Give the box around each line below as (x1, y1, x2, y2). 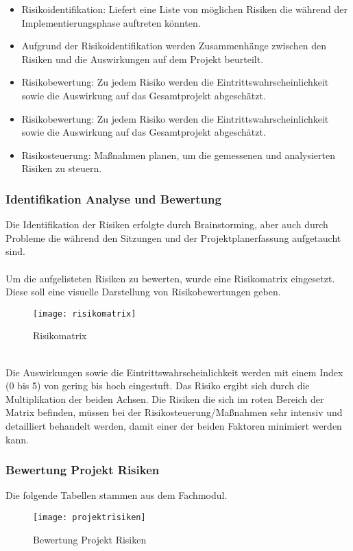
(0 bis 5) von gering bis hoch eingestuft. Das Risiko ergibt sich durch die (5, 378, 310, 393)
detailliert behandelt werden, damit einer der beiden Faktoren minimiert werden (5, 418, 342, 432)
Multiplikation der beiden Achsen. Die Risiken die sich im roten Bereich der (5, 391, 324, 406)
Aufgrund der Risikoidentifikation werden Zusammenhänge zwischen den (21, 38, 327, 53)
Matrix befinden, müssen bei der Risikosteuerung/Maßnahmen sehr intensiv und (5, 405, 343, 419)
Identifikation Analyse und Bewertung (5, 190, 221, 207)
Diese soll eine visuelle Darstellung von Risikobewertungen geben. (5, 284, 281, 299)
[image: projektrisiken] (33, 512, 146, 522)
